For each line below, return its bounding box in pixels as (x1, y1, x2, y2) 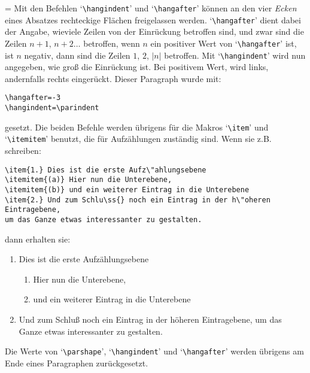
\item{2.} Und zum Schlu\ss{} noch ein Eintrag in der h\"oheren (5, 195, 271, 204)
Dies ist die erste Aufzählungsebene (19, 253, 149, 265)
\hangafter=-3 (5, 93, 61, 102)
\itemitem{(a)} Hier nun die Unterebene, (5, 175, 172, 184)
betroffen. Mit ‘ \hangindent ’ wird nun (164, 48, 306, 61)
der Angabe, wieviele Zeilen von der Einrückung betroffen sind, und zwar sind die (5, 25, 304, 38)
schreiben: (5, 144, 41, 157)
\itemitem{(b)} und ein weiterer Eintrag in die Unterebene (5, 185, 250, 194)
